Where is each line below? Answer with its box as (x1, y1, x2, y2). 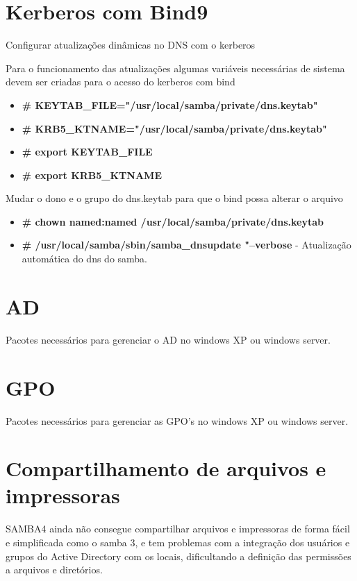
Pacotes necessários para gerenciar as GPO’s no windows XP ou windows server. (6, 413, 349, 428)
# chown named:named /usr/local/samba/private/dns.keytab (22, 214, 324, 228)
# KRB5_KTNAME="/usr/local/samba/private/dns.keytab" (22, 121, 327, 135)
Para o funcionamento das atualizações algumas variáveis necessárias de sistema (6, 60, 345, 75)
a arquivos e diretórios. (6, 562, 103, 577)
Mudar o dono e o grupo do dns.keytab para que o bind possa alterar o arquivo (6, 191, 343, 205)
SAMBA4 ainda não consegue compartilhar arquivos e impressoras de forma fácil (6, 521, 350, 536)
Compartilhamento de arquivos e (6, 454, 326, 482)
